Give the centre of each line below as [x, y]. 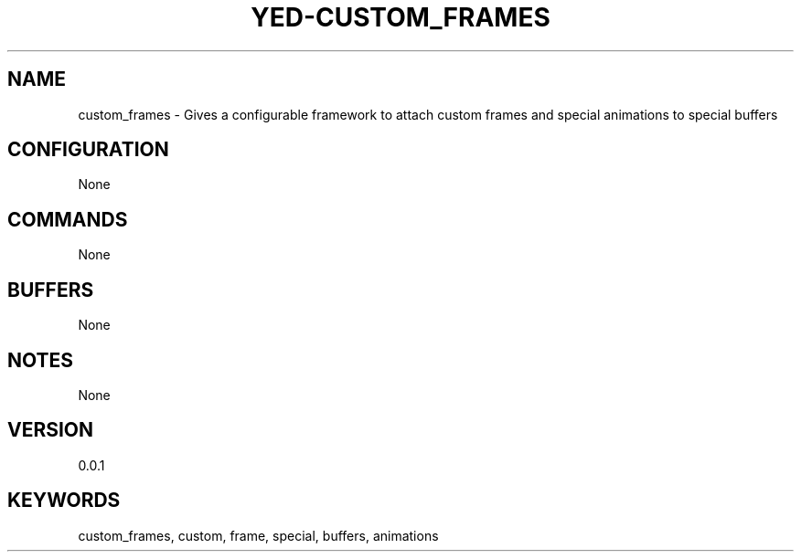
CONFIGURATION [88, 150]
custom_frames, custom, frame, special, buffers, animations [258, 535]
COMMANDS [68, 219]
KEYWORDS [64, 501]
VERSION [51, 430]
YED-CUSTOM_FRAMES [400, 17]
